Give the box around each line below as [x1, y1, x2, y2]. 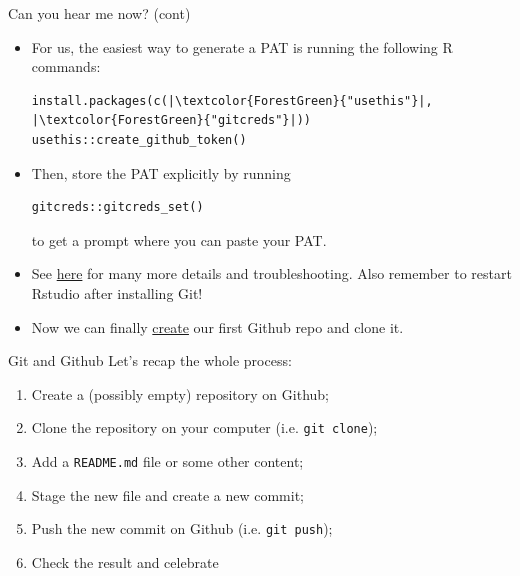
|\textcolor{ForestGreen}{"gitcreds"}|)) [31, 113, 311, 128]
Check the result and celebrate [31, 551, 219, 572]
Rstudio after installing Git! [31, 282, 203, 303]
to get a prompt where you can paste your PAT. [31, 229, 327, 250]
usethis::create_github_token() [31, 132, 247, 147]
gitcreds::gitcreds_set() [31, 200, 204, 215]
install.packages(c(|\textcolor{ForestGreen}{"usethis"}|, [31, 93, 433, 108]
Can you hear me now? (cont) [8, 3, 191, 23]
